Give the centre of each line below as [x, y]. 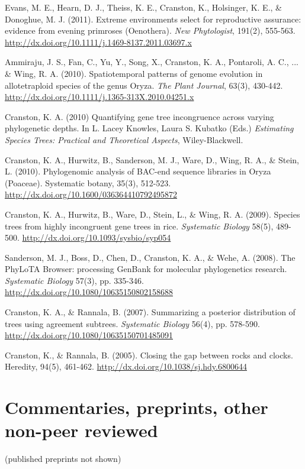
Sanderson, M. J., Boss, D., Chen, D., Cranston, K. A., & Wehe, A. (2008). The [150, 257]
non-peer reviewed [81, 430]
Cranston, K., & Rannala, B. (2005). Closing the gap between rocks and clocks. [149, 355]
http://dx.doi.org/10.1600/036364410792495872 [91, 194]
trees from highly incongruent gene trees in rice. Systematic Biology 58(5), [139, 226]
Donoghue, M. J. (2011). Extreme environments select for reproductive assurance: [153, 19]
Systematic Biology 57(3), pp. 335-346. [74, 280]
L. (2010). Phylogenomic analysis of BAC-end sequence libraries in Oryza [138, 171]
